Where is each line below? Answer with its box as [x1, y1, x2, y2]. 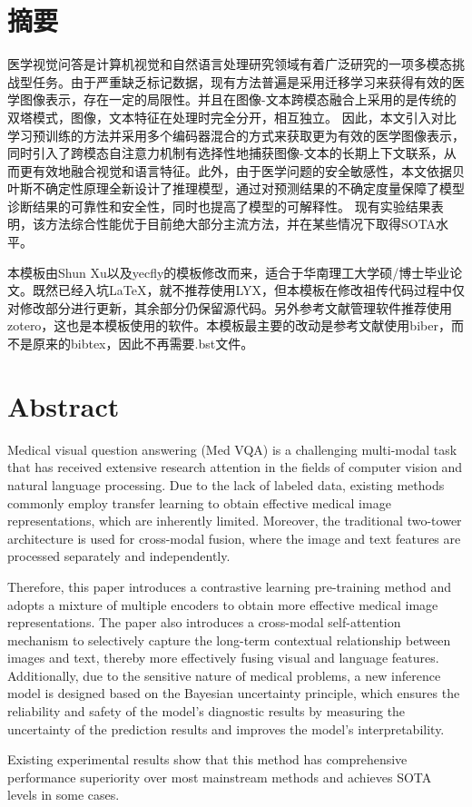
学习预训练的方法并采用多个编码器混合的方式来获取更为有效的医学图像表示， [7, 125, 465, 144]
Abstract [7, 387, 120, 424]
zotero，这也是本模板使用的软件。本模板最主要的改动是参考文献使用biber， [7, 316, 451, 335]
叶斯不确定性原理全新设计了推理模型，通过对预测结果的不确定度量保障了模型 [7, 179, 465, 198]
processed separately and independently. [7, 546, 231, 566]
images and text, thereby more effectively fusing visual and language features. [7, 648, 439, 667]
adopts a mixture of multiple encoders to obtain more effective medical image [7, 595, 438, 614]
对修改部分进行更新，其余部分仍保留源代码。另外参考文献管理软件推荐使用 [7, 298, 452, 317]
